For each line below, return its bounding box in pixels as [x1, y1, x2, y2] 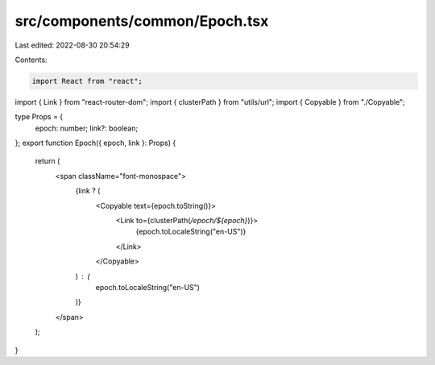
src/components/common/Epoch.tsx [14, 12, 269, 30]
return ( [35, 156, 60, 166]
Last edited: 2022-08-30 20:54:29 [14, 40, 130, 50]
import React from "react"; [31, 77, 143, 85]
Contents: [14, 55, 48, 64]
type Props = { [14, 112, 64, 122]
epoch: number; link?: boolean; [35, 123, 139, 133]
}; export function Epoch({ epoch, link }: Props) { [14, 138, 176, 148]
